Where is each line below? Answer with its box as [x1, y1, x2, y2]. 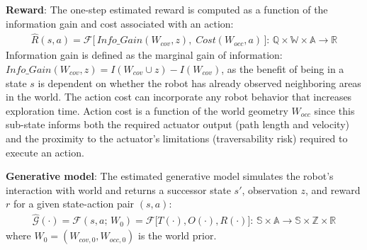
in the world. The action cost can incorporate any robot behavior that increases [6, 89, 352, 104]
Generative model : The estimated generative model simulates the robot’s [6, 169, 334, 183]
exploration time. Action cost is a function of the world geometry [6, 103, 288, 118]
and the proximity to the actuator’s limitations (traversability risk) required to [6, 131, 348, 145]
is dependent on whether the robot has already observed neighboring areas [38, 75, 361, 90]
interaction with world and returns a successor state [6, 182, 231, 197]
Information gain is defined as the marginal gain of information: [6, 47, 283, 62]
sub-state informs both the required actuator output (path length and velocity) [6, 117, 350, 132]
